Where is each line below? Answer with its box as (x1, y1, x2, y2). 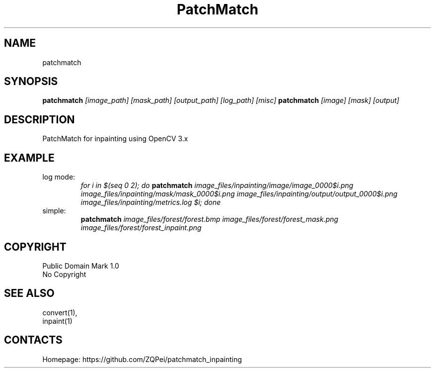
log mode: (42, 173, 75, 182)
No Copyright (42, 270, 86, 279)
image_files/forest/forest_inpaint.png (80, 223, 202, 232)
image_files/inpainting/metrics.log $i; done (80, 198, 221, 207)
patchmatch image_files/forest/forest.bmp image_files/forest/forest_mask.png (80, 215, 339, 224)
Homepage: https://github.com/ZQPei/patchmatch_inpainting (42, 355, 242, 364)
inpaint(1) (42, 316, 72, 325)
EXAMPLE (4, 151, 55, 164)
